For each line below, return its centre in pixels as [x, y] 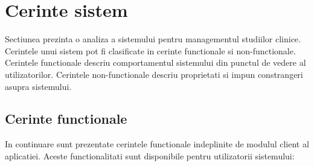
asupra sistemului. [38, 86]
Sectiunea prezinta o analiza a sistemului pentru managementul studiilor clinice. [153, 39]
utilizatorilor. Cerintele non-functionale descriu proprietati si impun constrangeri [154, 74]
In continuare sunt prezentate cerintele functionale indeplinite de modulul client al [157, 144]
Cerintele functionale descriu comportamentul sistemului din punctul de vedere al [155, 62]
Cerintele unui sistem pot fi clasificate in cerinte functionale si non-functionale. [150, 50]
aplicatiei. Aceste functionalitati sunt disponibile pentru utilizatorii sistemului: [150, 155]
